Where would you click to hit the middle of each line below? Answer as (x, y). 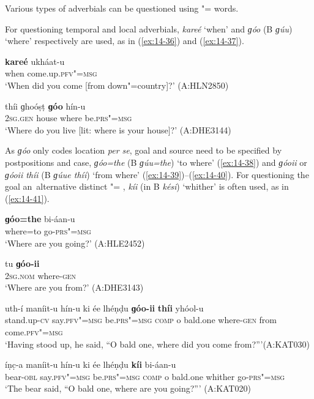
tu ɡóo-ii (22, 263)
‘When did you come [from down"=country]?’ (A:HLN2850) (117, 85)
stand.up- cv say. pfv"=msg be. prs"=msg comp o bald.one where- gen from (141, 320)
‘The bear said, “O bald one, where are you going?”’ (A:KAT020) (128, 388)
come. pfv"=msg (34, 332)
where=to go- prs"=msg (48, 230)
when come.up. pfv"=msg (51, 73)
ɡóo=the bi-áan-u (40, 219)
